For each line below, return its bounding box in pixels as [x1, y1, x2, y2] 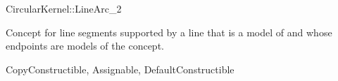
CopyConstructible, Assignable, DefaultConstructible [6, 61, 234, 76]
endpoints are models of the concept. [6, 38, 164, 53]
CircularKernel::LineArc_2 [6, 1, 122, 15]
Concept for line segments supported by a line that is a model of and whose [6, 24, 332, 39]
